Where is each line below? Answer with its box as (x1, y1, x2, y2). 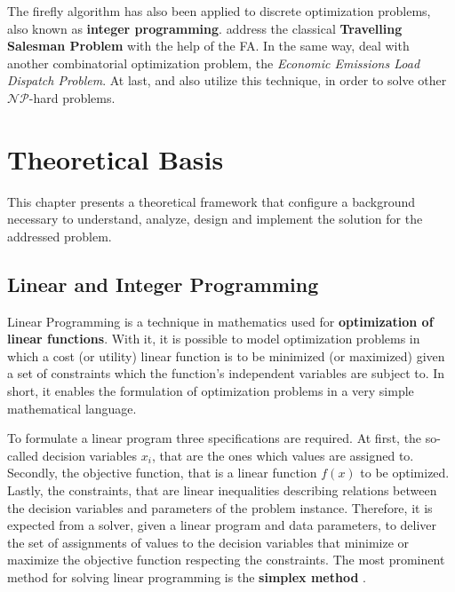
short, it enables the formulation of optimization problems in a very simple (7, 382, 414, 400)
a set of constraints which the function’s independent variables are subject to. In (7, 364, 445, 383)
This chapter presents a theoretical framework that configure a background (7, 192, 416, 210)
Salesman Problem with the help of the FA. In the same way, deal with (7, 36, 410, 55)
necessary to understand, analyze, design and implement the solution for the (7, 209, 423, 228)
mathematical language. (7, 399, 137, 417)
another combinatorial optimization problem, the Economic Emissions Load (7, 53, 420, 72)
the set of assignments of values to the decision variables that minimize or (7, 533, 410, 551)
